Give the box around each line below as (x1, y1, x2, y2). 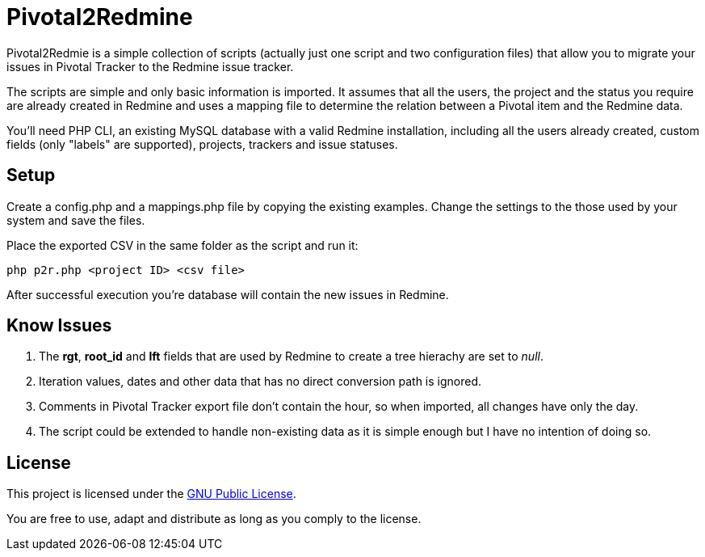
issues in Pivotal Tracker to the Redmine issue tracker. (6, 59, 294, 74)
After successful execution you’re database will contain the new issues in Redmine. (6, 287, 449, 302)
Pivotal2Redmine (6, 3, 193, 31)
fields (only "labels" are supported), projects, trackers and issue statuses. (6, 137, 398, 151)
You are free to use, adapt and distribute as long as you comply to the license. (6, 512, 422, 526)
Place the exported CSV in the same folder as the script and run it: (6, 238, 359, 252)
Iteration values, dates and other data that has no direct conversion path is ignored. (39, 374, 482, 389)
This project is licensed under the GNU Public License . (6, 487, 296, 501)
